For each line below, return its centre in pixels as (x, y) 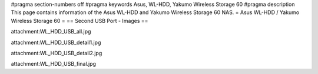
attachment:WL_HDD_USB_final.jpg (54, 64)
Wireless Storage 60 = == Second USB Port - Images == (79, 21)
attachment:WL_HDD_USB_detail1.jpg (56, 42)
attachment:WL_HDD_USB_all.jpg (51, 32)
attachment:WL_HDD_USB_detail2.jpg (57, 53)
